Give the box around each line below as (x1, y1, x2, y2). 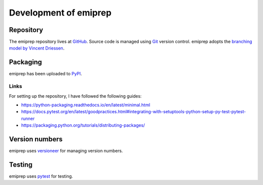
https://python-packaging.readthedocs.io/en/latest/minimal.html (21, 102, 150, 108)
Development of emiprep (9, 7, 112, 18)
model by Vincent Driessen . (9, 45, 65, 51)
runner (21, 116, 35, 121)
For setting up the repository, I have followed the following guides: (9, 93, 142, 99)
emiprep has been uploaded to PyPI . (9, 71, 82, 77)
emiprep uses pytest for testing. (9, 173, 73, 179)
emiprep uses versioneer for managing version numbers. (9, 148, 123, 153)
